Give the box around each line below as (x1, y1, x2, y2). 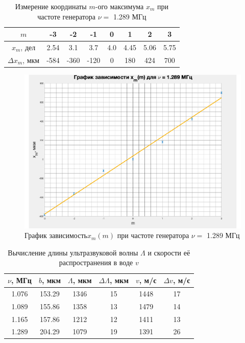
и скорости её (148, 247, 190, 258)
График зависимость (24, 230, 87, 241)
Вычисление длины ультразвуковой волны (8, 247, 138, 258)
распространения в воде (59, 257, 133, 268)
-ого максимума (95, 1, 144, 11)
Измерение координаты (15, 1, 87, 11)
